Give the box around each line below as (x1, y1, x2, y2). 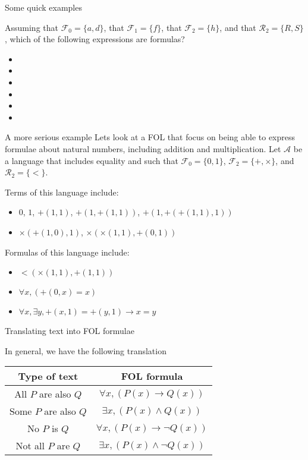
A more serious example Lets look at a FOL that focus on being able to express (5, 131, 296, 143)
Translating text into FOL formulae (5, 324, 134, 337)
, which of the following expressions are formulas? (5, 33, 185, 45)
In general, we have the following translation (5, 344, 166, 357)
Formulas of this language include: (5, 245, 130, 258)
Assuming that (5, 21, 58, 33)
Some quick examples (5, 1, 82, 13)
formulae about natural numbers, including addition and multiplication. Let (5, 142, 281, 155)
